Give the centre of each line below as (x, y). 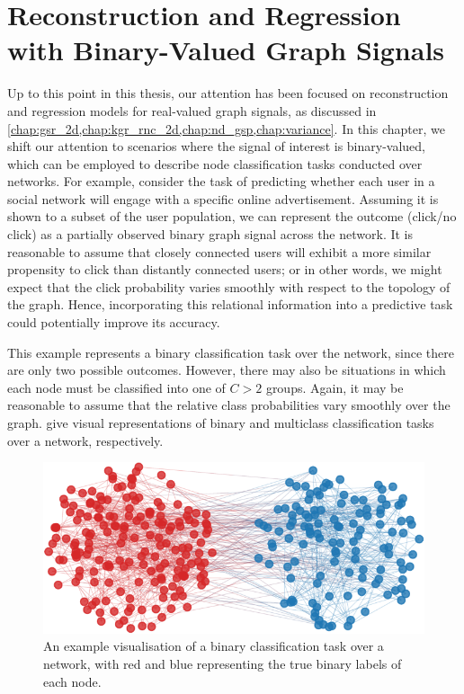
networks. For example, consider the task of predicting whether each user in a (221, 181)
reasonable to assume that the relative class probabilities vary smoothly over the (229, 405)
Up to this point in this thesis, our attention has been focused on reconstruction (228, 93)
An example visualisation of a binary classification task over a (214, 646)
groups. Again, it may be (335, 387)
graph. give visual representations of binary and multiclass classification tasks (221, 423)
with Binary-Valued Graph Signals (226, 50)
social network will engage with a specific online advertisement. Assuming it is (223, 198)
